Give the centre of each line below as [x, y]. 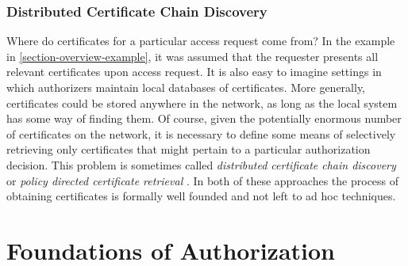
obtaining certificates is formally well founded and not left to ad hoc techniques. [201, 196]
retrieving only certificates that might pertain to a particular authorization [189, 149]
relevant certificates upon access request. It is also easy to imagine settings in [194, 72]
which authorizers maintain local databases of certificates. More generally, [186, 87]
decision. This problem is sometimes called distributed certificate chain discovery [201, 164]
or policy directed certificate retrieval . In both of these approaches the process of [203, 180]
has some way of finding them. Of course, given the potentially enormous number [204, 118]
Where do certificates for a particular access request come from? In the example [201, 41]
